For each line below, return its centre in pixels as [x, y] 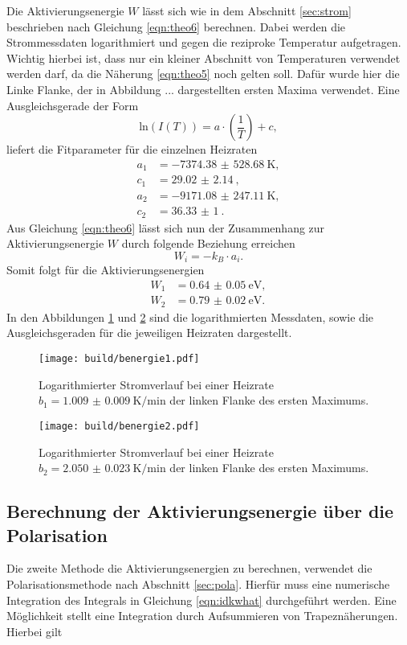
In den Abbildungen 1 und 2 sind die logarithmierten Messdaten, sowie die [190, 316]
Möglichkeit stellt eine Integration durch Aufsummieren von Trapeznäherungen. [202, 616]
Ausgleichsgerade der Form [73, 105]
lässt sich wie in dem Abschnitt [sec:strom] [247, 10]
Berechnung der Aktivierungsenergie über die [200, 511]
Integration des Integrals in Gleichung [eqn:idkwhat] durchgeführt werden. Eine [201, 600]
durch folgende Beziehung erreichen [208, 243]
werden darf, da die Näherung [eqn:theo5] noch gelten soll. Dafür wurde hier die [203, 74]
